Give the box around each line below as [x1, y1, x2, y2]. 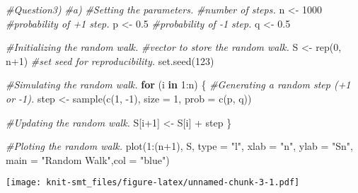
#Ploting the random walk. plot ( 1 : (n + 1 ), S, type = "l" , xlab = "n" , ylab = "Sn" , [6, 139, 353, 153]
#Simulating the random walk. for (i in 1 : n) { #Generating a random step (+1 [6, 77, 351, 92]
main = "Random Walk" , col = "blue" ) [6, 152, 170, 167]
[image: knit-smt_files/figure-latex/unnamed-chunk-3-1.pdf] [6, 177, 300, 188]
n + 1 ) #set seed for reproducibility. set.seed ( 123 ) [6, 53, 214, 68]
